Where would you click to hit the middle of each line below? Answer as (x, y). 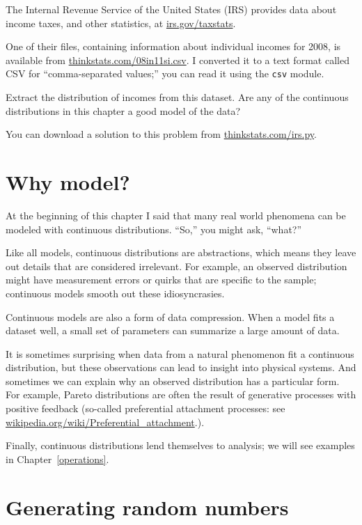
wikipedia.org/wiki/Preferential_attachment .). (105, 422)
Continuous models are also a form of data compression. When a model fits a (170, 316)
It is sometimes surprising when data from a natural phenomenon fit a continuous (180, 353)
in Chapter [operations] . (57, 459)
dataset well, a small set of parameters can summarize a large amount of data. (173, 330)
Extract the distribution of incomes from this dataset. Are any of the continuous (177, 97)
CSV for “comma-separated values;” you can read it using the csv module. (165, 73)
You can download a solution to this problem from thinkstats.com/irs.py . (162, 134)
